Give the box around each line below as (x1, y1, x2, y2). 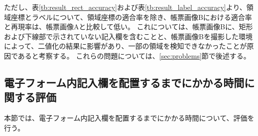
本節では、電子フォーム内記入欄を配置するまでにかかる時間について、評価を (4, 113, 255, 123)
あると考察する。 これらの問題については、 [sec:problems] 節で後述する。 (17, 50, 251, 61)
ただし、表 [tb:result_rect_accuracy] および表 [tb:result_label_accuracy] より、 (4, 2, 247, 12)
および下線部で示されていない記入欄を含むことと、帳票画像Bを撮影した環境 (4, 31, 253, 41)
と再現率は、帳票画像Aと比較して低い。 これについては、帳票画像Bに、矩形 (4, 21, 253, 32)
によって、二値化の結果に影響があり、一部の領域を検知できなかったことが (4, 41, 247, 51)
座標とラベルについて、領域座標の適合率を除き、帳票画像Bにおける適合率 (10, 11, 252, 22)
